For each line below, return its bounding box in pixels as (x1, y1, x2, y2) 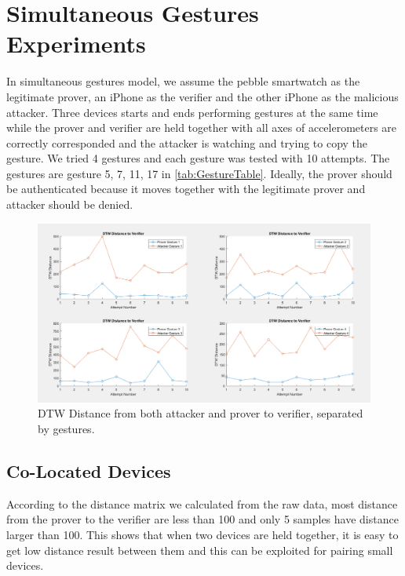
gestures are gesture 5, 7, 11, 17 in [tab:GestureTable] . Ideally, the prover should (6, 165, 392, 181)
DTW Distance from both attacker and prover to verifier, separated (38, 405, 363, 421)
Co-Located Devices (6, 458, 171, 483)
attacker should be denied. (6, 196, 133, 213)
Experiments (6, 27, 146, 60)
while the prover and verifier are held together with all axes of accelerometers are (6, 119, 397, 136)
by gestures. (38, 420, 95, 436)
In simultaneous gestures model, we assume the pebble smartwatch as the (6, 73, 360, 89)
